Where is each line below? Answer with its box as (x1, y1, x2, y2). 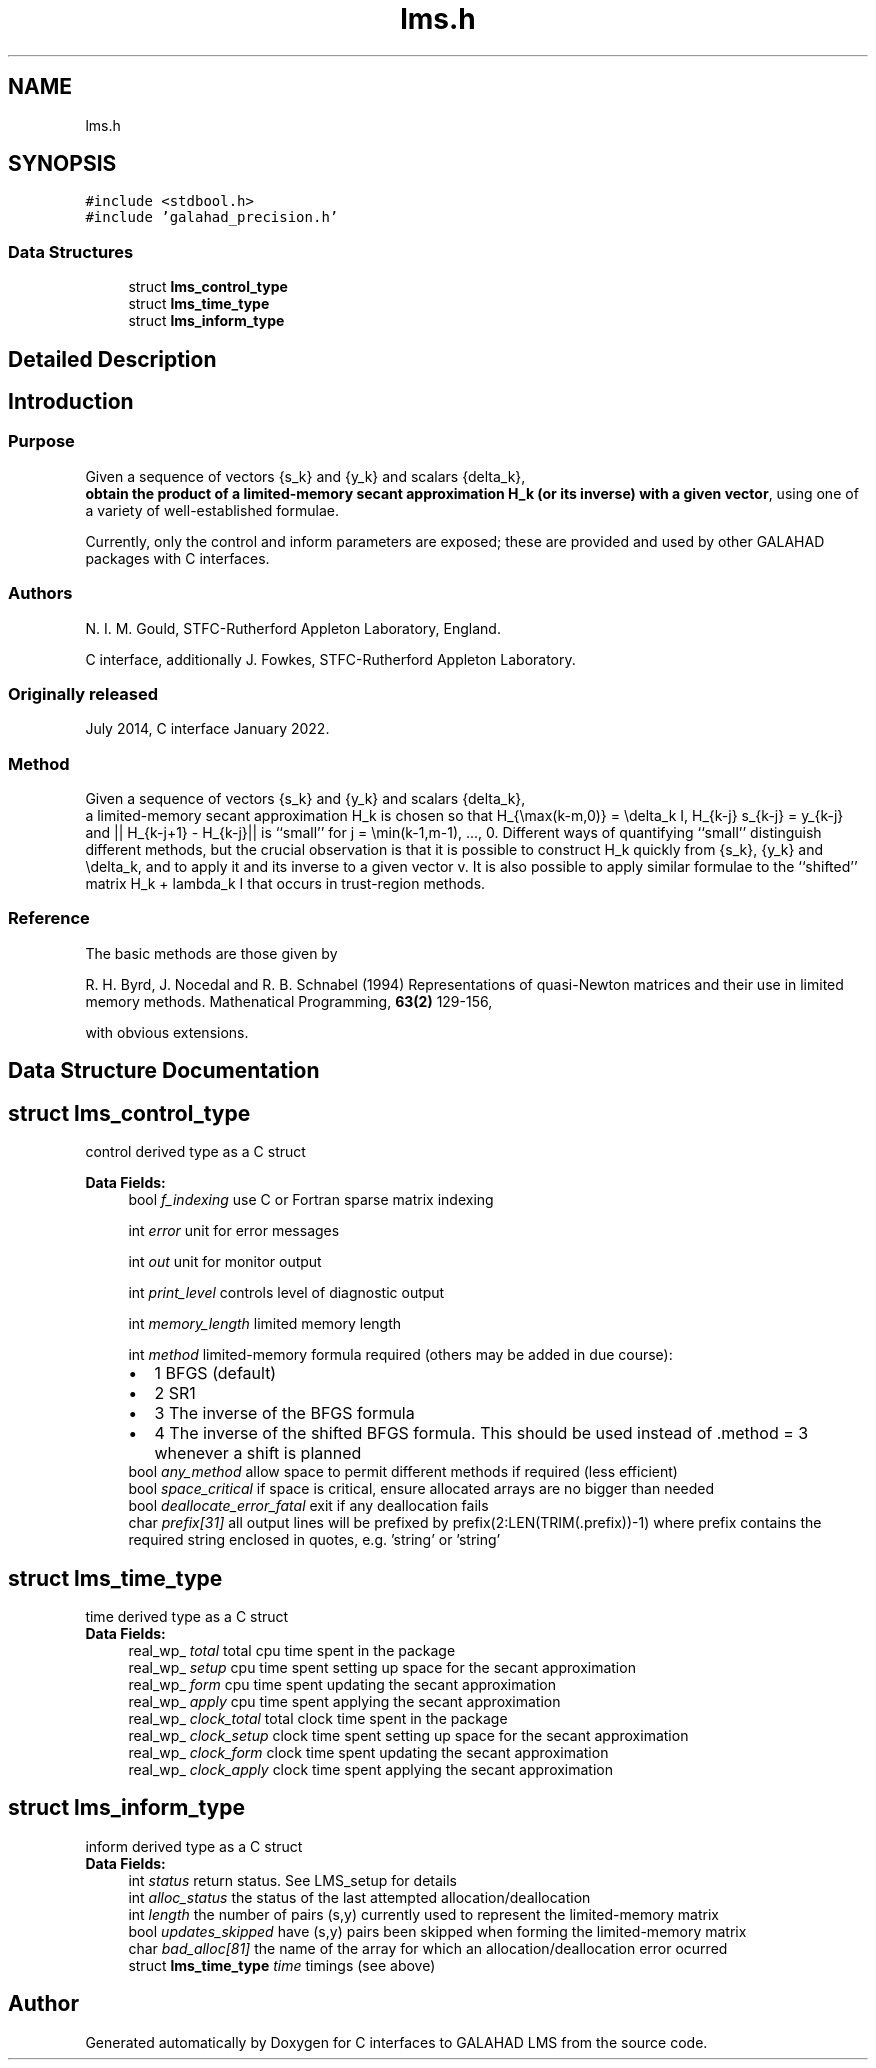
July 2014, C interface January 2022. (85, 720, 330, 738)
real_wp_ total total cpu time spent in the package (128, 1641, 456, 1659)
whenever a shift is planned (154, 1443, 362, 1464)
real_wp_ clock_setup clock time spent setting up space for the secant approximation (128, 1726, 689, 1744)
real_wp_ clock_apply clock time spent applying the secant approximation (128, 1760, 614, 1778)
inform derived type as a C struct (85, 1837, 303, 1855)
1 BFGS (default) (154, 1363, 277, 1384)
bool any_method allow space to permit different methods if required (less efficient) (128, 1463, 678, 1481)
